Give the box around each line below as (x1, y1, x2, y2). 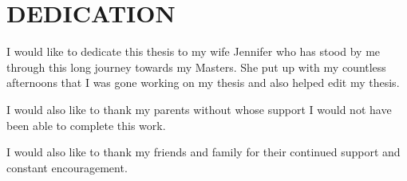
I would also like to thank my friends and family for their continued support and (6, 144, 401, 160)
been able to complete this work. (6, 116, 166, 133)
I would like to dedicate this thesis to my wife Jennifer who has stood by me (6, 43, 381, 60)
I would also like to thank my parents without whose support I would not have (6, 100, 392, 117)
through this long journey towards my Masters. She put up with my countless (6, 58, 386, 75)
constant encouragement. (6, 159, 128, 175)
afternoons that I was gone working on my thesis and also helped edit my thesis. (6, 74, 400, 91)
